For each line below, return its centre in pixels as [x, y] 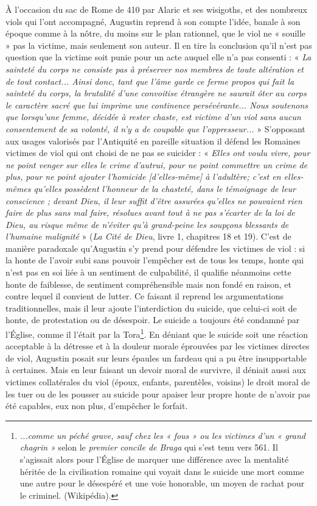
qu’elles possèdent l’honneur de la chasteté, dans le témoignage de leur [165, 188]
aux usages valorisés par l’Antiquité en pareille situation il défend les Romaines [153, 141]
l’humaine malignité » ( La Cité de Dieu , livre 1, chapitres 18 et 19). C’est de [148, 236]
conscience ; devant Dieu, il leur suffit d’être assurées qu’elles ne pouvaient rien [154, 200]
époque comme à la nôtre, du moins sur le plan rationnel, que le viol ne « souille [156, 33]
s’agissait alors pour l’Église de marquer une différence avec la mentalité [154, 459]
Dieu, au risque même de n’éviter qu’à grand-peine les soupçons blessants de [147, 224]
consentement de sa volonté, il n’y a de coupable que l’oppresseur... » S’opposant [155, 128]
